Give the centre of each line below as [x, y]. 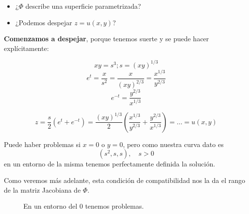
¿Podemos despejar [44, 22]
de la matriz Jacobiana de [42, 189]
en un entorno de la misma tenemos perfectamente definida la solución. [110, 164]
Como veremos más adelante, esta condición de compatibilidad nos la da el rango [124, 180]
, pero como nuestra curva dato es [173, 144]
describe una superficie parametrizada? [83, 6]
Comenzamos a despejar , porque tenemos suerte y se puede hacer [107, 39]
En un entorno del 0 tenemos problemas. [84, 206]
